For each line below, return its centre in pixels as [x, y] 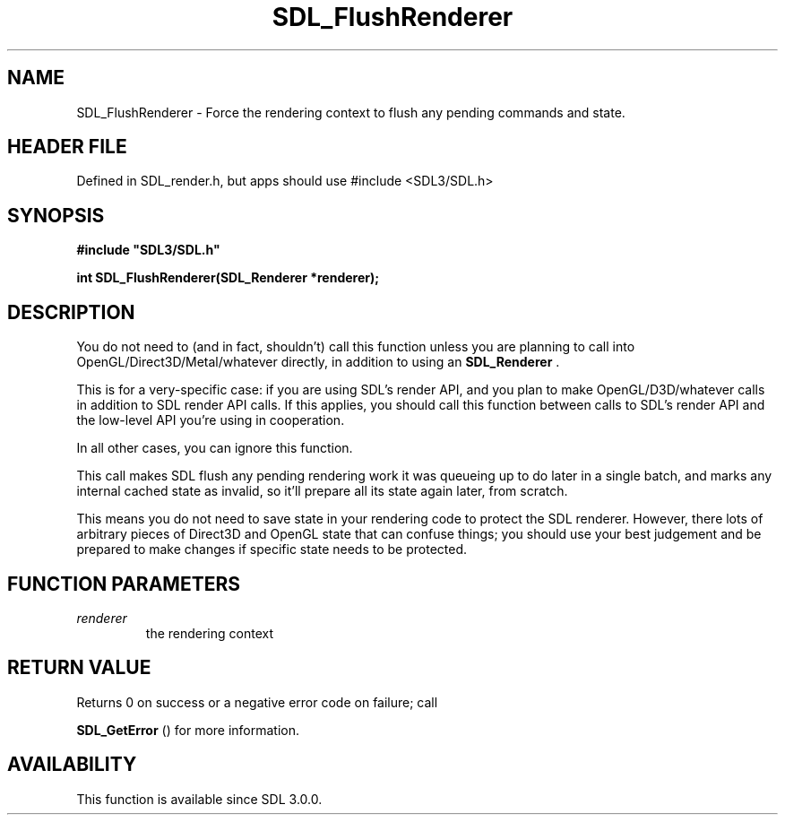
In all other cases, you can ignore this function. [215, 448]
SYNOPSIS [56, 215]
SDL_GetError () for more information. [188, 730]
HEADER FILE [67, 147]
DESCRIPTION [71, 312]
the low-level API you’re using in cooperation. [211, 420]
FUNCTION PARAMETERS [124, 584]
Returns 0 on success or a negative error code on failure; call [257, 702]
